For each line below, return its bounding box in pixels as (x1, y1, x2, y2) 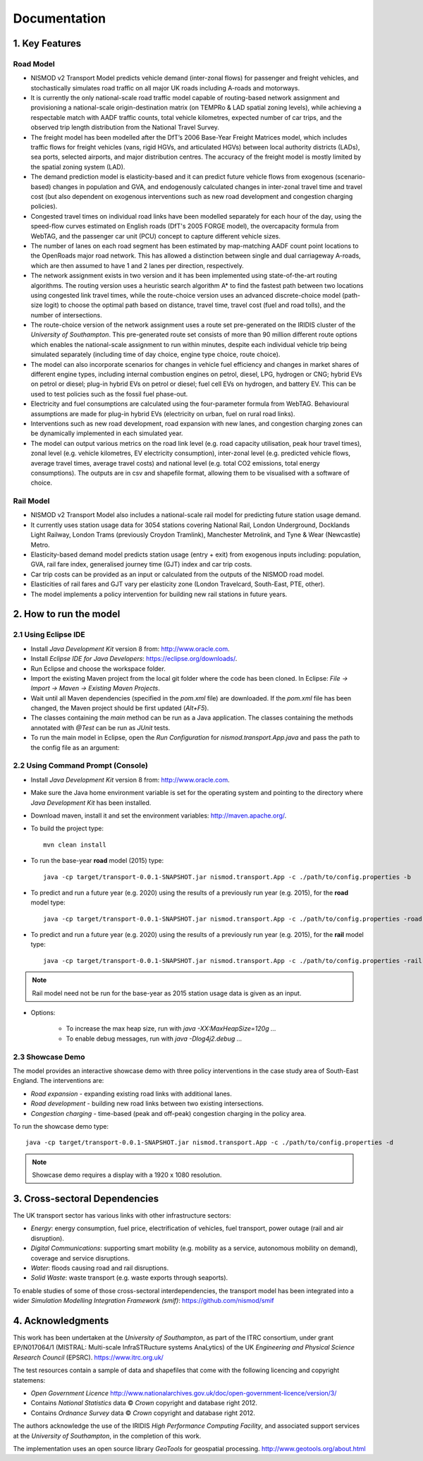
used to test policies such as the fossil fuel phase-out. (30, 389, 188, 398)
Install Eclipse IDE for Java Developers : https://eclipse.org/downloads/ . (30, 655, 238, 663)
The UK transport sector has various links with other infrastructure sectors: (13, 1211, 231, 1220)
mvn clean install (43, 840, 107, 849)
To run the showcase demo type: (13, 1122, 109, 1130)
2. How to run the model (13, 608, 121, 620)
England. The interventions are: (13, 1077, 104, 1085)
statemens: (13, 1376, 46, 1384)
